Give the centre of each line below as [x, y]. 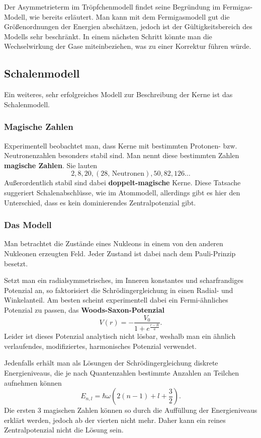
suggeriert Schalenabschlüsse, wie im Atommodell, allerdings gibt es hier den [122, 192]
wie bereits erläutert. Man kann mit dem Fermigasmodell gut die [129, 16]
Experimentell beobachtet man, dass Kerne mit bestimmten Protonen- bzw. [121, 145]
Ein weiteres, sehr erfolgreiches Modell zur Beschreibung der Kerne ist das [118, 94]
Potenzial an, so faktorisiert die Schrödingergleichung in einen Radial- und [119, 290]
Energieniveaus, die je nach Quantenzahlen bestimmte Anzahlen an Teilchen [122, 372]
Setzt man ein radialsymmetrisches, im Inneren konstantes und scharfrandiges [124, 280]
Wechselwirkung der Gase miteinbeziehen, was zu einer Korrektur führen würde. [128, 46]
